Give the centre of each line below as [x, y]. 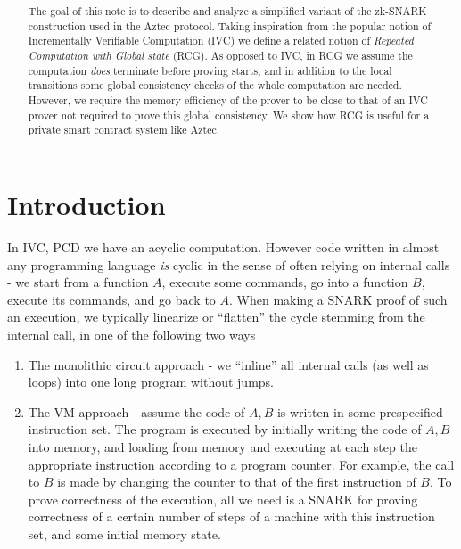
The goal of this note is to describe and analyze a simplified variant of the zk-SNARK [227, 11]
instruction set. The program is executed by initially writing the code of [225, 429]
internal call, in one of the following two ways [132, 334]
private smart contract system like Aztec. [124, 130]
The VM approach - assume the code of [136, 411]
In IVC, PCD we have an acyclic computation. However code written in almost [223, 247]
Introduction [86, 205]
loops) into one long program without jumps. [151, 382]
